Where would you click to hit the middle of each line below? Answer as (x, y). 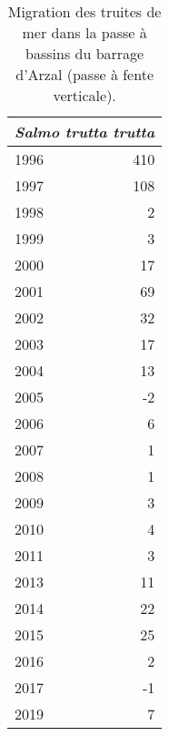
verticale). (84, 95)
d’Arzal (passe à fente (84, 74)
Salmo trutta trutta (85, 132)
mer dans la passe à (84, 32)
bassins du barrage (85, 53)
